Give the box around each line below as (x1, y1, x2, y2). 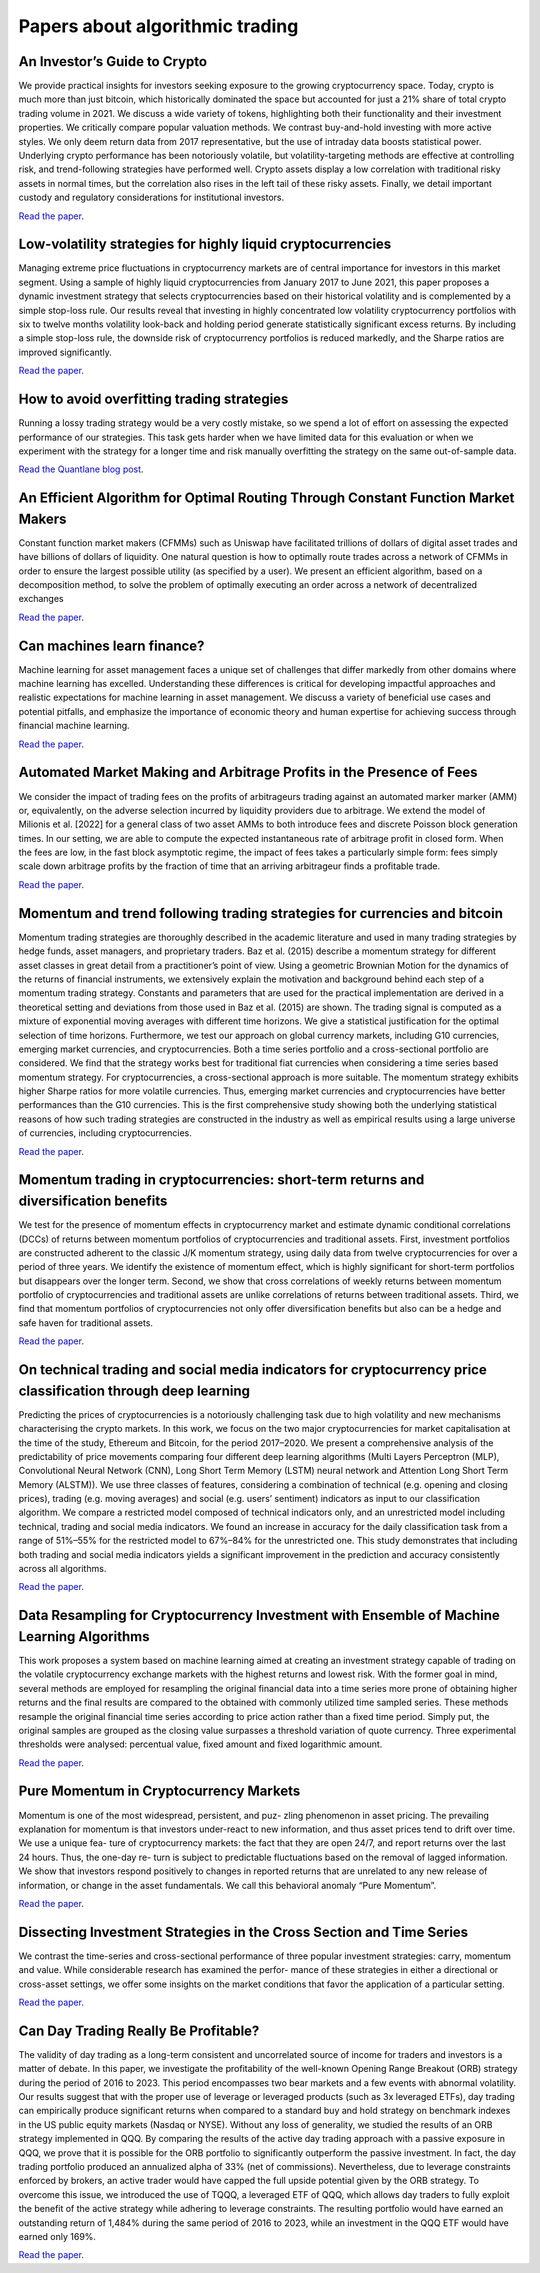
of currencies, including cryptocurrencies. (18, 1127, 192, 1139)
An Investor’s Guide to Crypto (18, 53, 208, 70)
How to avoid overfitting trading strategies (18, 391, 289, 408)
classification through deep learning (18, 1382, 250, 1399)
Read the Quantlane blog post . (18, 463, 144, 475)
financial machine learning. (18, 720, 130, 732)
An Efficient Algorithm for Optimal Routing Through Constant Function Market (18, 490, 515, 507)
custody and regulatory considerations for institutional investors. (18, 191, 285, 204)
